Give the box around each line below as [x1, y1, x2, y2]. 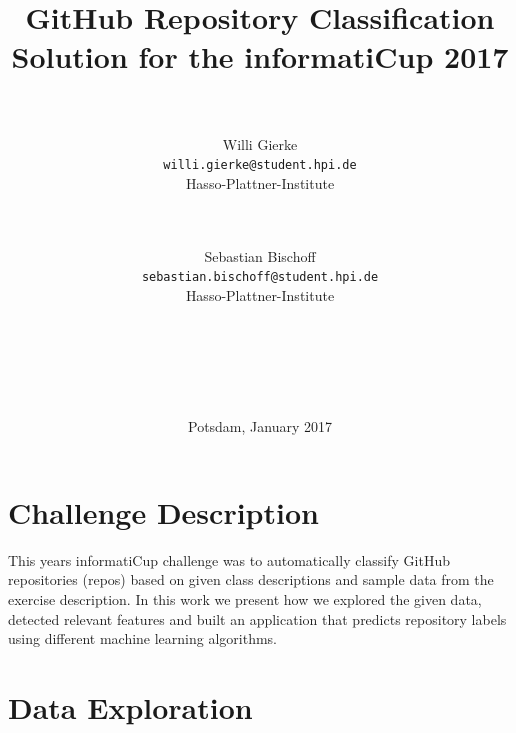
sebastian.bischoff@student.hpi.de [141, 270, 379, 285]
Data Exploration [8, 687, 253, 728]
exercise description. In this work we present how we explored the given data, [8, 589, 482, 610]
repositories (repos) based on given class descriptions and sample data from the [8, 569, 494, 590]
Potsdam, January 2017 [187, 416, 333, 437]
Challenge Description [8, 491, 319, 532]
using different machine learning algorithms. [8, 628, 278, 649]
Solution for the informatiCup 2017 [11, 36, 509, 77]
